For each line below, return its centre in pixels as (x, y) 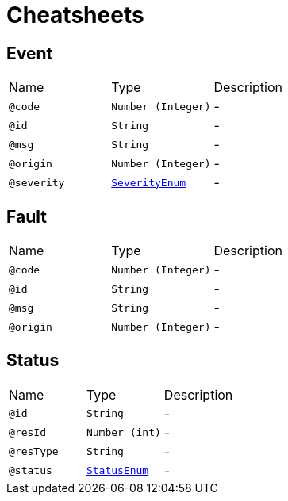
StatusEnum (117, 471)
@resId (27, 433)
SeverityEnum (149, 182)
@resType (34, 452)
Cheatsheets (75, 15)
